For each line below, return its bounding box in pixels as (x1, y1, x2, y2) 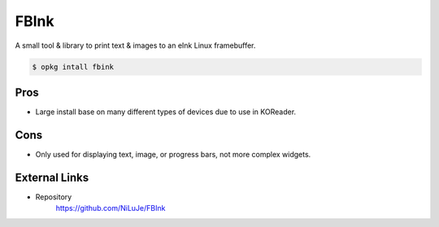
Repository (35, 191, 72, 202)
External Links (15, 170, 89, 184)
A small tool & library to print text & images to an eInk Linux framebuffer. (15, 41, 256, 50)
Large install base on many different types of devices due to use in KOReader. (35, 107, 297, 117)
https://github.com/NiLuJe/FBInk (55, 203, 166, 213)
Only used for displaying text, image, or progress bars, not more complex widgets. (35, 149, 311, 159)
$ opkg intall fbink (32, 62, 114, 71)
